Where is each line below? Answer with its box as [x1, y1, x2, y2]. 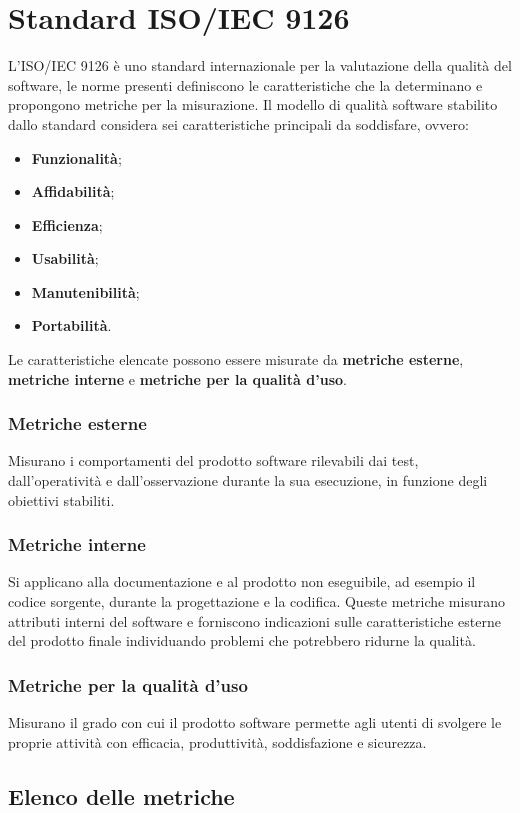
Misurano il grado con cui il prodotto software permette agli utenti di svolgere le [8, 712, 502, 733]
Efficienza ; [31, 214, 103, 235]
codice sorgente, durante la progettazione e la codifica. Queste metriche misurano [8, 591, 505, 612]
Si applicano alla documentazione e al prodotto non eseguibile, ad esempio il [8, 571, 476, 592]
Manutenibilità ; [31, 281, 140, 302]
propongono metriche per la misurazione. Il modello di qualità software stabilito [8, 94, 498, 115]
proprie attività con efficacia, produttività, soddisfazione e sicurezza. [8, 731, 427, 752]
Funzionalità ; [31, 147, 122, 168]
